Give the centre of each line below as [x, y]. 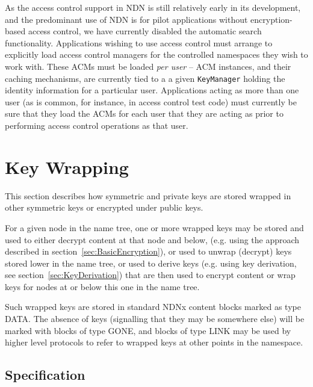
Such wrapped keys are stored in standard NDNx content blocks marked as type [153, 307]
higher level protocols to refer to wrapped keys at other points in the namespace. [154, 342]
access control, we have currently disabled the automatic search [145, 31]
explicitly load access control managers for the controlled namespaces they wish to [156, 54]
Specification [45, 375]
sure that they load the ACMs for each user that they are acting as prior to [144, 113]
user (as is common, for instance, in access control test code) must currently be [151, 101]
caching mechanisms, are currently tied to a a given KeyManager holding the [145, 78]
